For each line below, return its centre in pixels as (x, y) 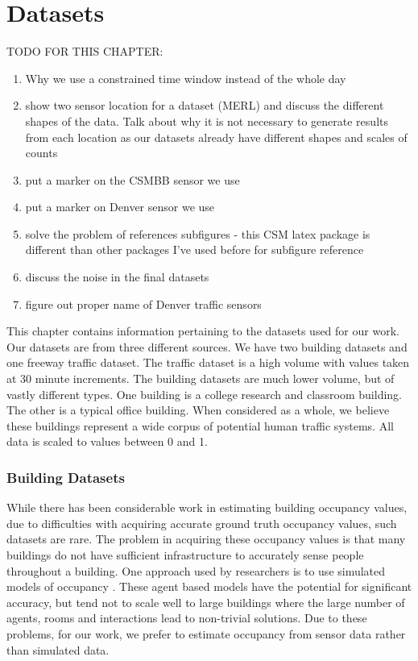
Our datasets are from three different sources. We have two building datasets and (207, 346)
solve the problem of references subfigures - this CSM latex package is (198, 233)
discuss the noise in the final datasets (117, 277)
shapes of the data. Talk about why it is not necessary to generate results (207, 121)
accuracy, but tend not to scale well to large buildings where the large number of (206, 602)
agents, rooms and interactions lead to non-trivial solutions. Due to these (187, 618)
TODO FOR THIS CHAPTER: (85, 51)
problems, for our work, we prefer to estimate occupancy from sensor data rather (206, 633)
